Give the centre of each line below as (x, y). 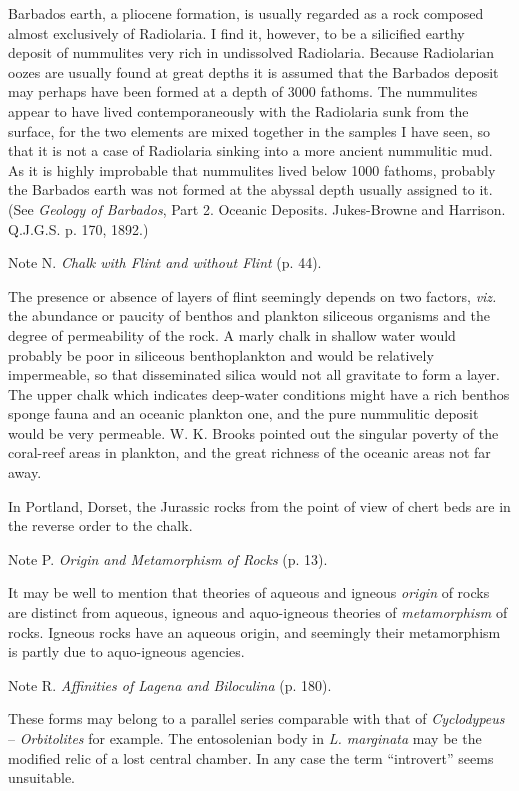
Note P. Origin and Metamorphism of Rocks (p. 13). (168, 558)
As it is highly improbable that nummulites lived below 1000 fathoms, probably (252, 169)
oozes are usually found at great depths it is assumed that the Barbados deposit (253, 71)
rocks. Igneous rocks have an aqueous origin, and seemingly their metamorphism (254, 631)
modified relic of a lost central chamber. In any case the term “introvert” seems (251, 757)
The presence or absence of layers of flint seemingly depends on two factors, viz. (252, 295)
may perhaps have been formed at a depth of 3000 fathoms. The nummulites (243, 91)
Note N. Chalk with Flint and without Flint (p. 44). (165, 262)
